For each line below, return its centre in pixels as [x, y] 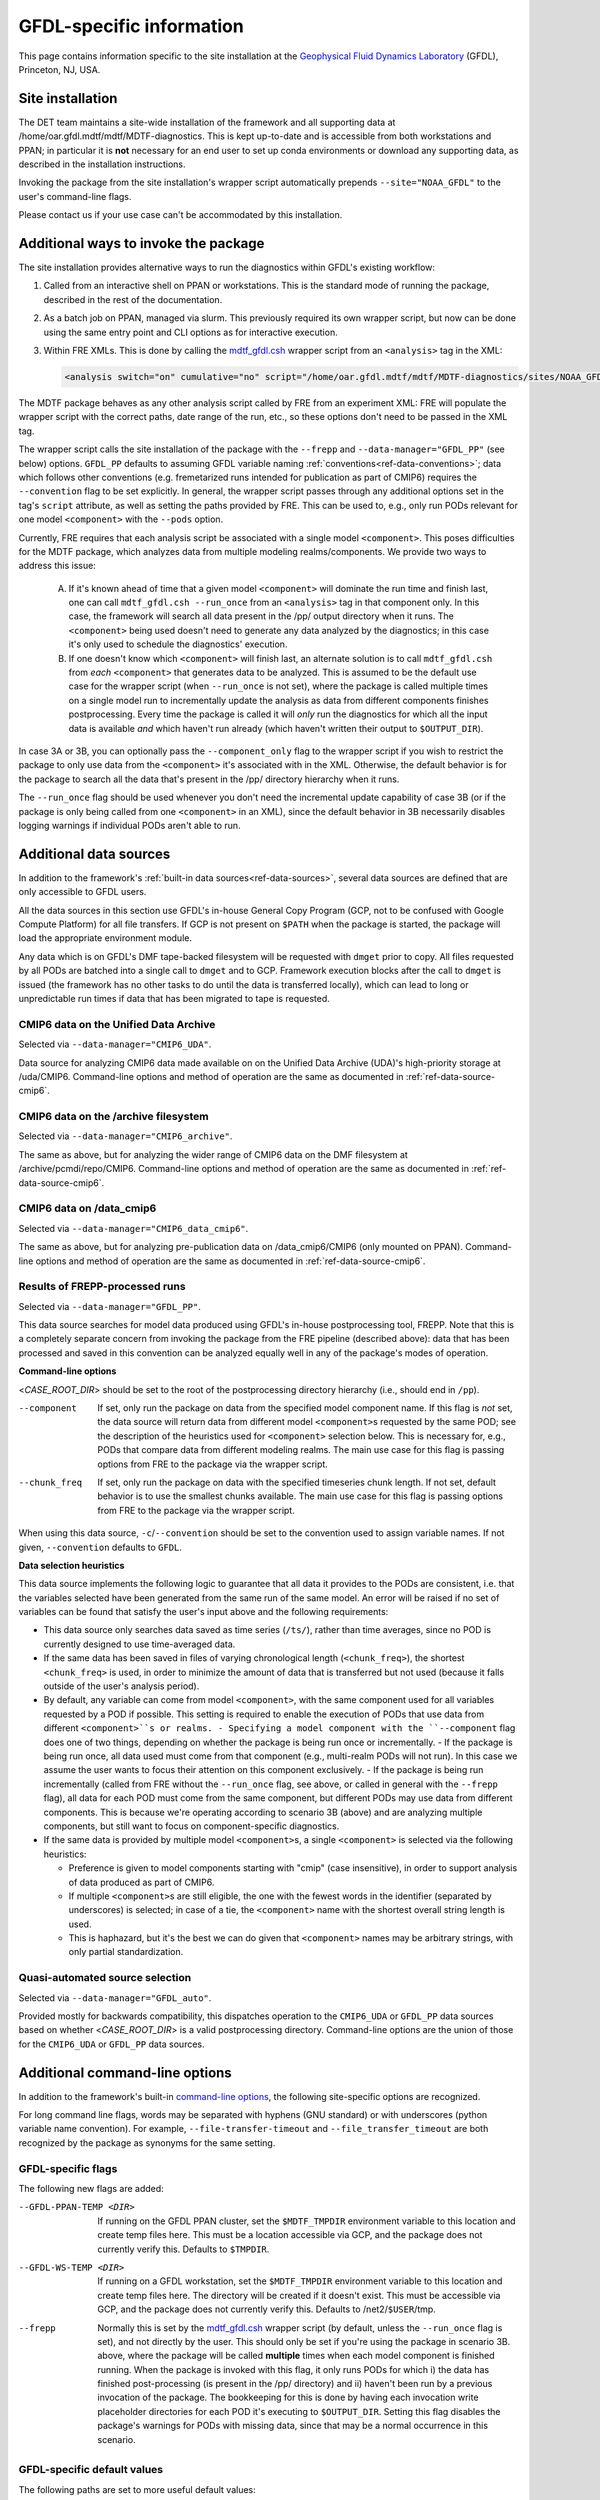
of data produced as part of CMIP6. [141, 1882]
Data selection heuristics [71, 1565]
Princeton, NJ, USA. [59, 69]
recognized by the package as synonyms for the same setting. [147, 2142]
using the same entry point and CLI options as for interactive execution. [191, 332]
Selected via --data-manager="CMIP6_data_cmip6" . [133, 1228]
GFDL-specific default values [91, 2470]
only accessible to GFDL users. [82, 892]
